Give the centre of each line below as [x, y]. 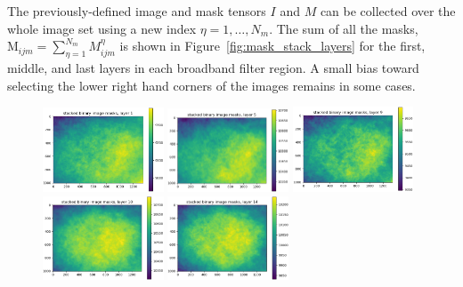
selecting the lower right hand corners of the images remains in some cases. [211, 85]
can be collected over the [388, 11]
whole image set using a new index [102, 28]
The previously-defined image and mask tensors [137, 11]
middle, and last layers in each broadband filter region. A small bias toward [213, 67]
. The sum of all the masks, [344, 28]
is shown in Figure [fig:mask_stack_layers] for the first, [272, 46]
